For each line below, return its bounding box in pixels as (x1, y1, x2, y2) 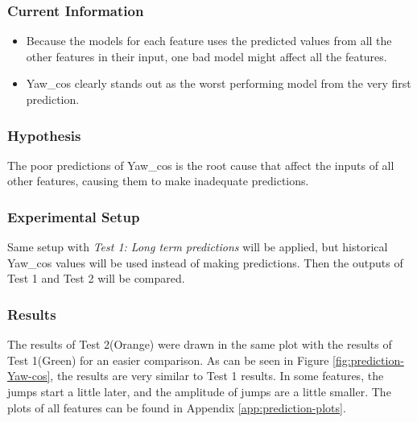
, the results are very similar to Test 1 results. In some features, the (50, 367, 384, 384)
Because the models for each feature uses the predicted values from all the (26, 32, 392, 49)
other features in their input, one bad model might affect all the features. (26, 48, 387, 64)
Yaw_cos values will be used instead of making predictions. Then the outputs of (7, 254, 403, 271)
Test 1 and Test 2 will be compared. (7, 270, 185, 287)
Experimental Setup (7, 206, 140, 226)
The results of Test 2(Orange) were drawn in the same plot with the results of (7, 336, 392, 353)
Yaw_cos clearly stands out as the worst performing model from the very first (26, 75, 411, 92)
